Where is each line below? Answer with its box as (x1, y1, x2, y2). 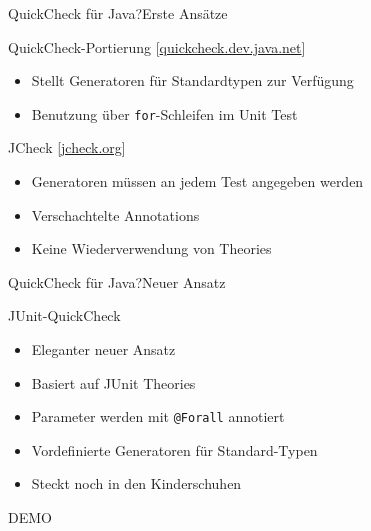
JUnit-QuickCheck (8, 305, 121, 326)
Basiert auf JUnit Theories (31, 372, 196, 393)
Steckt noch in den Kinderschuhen (31, 473, 242, 494)
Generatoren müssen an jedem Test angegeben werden (31, 171, 364, 192)
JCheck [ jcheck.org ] (8, 137, 126, 158)
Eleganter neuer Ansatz (31, 339, 176, 359)
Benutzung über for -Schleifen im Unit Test (31, 103, 298, 124)
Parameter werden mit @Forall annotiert (31, 406, 285, 427)
